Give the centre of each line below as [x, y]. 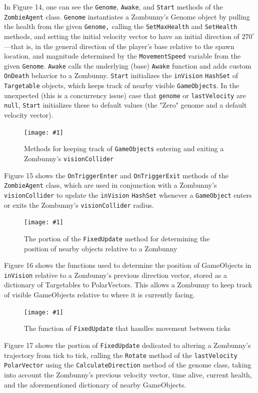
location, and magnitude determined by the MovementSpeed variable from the [122, 56]
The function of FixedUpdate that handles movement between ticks [127, 328]
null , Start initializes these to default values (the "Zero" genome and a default [125, 105]
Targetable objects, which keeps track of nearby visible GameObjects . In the [122, 85]
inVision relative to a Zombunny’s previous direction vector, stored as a [115, 275]
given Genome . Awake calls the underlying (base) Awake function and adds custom [128, 65]
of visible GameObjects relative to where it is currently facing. [99, 295]
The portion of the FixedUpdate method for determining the [117, 238]
